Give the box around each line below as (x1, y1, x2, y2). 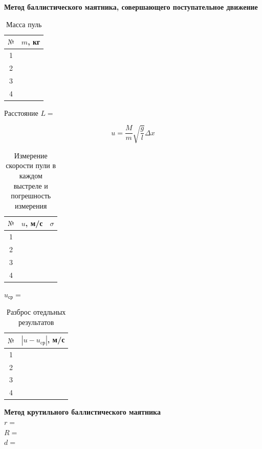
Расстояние (4, 107, 38, 118)
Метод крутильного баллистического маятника (4, 406, 161, 417)
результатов (18, 316, 54, 327)
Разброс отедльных (7, 307, 66, 317)
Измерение (14, 150, 48, 160)
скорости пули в (6, 160, 56, 171)
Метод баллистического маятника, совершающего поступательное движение (4, 2, 258, 12)
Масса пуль (6, 18, 42, 29)
